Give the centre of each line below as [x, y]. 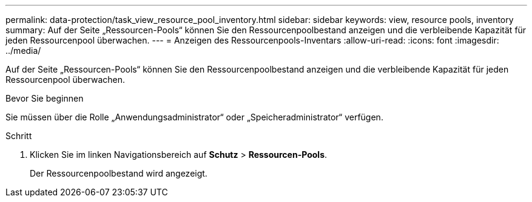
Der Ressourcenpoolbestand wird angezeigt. [119, 173]
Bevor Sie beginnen [45, 98]
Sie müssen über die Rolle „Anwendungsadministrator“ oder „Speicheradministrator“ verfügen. [194, 117]
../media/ [23, 50]
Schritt [19, 136]
